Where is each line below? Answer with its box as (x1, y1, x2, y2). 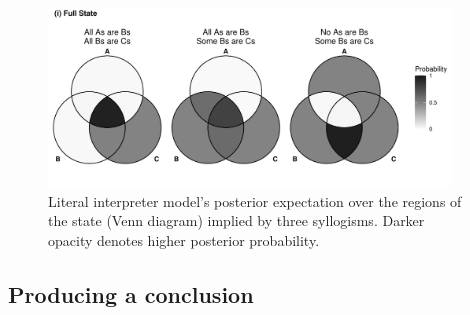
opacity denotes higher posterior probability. (48, 229, 320, 250)
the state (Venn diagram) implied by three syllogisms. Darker (48, 210, 425, 231)
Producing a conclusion (8, 278, 254, 309)
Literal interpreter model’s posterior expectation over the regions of (48, 190, 462, 211)
